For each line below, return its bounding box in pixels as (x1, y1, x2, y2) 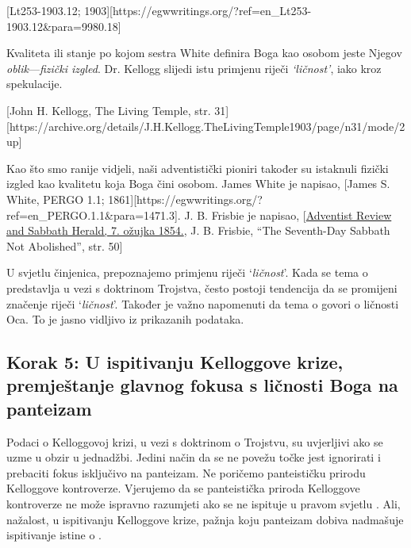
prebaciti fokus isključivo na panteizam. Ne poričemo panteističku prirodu (6, 464, 366, 481)
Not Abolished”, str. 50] (6, 237, 123, 254)
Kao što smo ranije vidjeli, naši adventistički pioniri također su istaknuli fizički (6, 159, 389, 176)
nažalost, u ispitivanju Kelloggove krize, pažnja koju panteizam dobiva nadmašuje (6, 511, 404, 527)
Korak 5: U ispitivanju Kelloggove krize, (6, 350, 344, 374)
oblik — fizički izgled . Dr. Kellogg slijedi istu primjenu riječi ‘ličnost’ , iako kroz (6, 59, 382, 76)
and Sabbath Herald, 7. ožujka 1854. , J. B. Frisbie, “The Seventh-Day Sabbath (6, 222, 390, 239)
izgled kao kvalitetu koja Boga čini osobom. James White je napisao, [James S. (6, 175, 390, 192)
